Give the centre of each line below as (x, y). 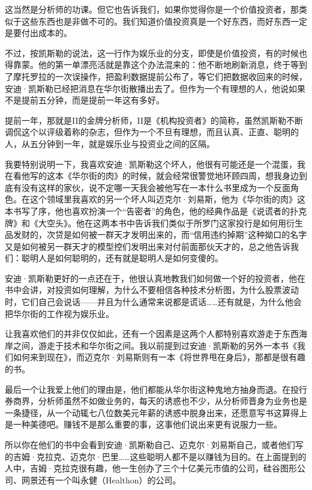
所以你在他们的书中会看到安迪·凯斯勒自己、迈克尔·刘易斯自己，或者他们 (150, 444)
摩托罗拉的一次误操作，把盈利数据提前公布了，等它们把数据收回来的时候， (160, 76)
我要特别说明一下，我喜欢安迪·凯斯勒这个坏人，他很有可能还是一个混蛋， (151, 164)
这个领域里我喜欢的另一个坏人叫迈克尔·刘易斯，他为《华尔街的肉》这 (167, 199)
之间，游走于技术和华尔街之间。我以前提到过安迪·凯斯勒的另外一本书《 (155, 345)
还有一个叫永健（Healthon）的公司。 (109, 479)
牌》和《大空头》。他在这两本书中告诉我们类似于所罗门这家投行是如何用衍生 (154, 222)
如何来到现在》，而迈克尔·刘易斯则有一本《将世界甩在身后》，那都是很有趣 (159, 357)
